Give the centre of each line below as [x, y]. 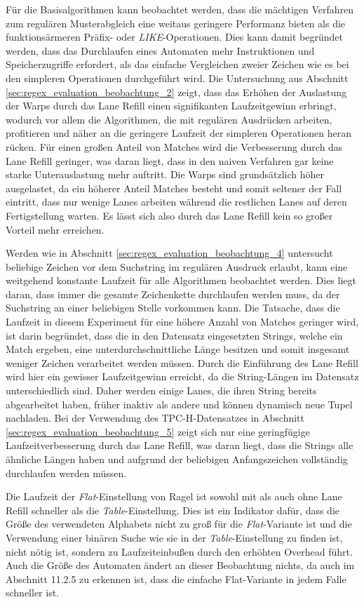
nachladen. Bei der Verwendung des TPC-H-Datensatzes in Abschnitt [155, 418]
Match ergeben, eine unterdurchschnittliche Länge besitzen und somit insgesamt [178, 349]
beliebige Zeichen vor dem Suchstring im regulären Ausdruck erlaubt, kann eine [177, 266]
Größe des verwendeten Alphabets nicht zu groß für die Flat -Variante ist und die [179, 524]
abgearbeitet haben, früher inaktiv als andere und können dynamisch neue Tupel [179, 404]
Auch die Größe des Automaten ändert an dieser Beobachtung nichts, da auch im [180, 565]
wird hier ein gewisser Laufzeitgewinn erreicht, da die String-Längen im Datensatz [182, 376]
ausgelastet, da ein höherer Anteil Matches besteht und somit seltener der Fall [174, 188]
